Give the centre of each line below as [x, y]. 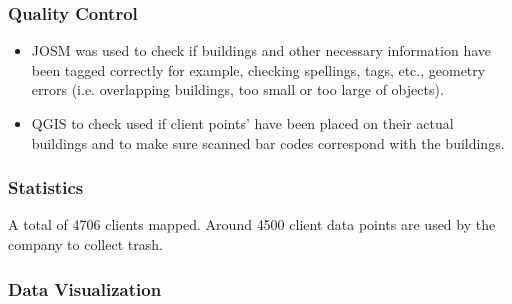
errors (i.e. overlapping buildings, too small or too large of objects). [237, 89]
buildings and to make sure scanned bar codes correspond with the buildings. [268, 142]
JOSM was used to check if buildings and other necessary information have [261, 50]
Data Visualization [85, 288]
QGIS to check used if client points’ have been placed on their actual [242, 123]
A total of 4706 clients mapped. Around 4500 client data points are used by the [252, 224]
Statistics [46, 187]
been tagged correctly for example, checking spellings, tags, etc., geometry [258, 69]
